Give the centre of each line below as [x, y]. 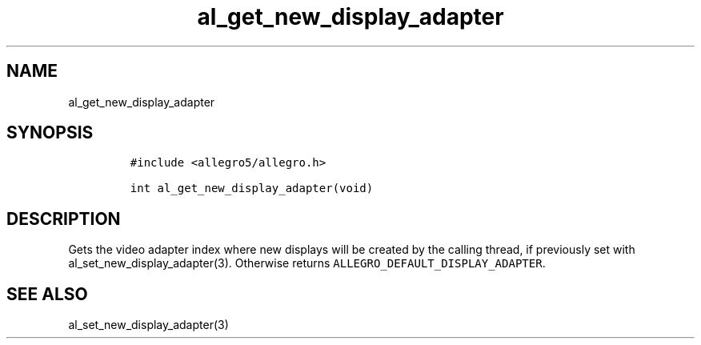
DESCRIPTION [64, 219]
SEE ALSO [47, 294]
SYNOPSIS [50, 133]
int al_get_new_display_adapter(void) [252, 189]
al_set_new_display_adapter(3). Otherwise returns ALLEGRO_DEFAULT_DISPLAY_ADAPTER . [307, 263]
